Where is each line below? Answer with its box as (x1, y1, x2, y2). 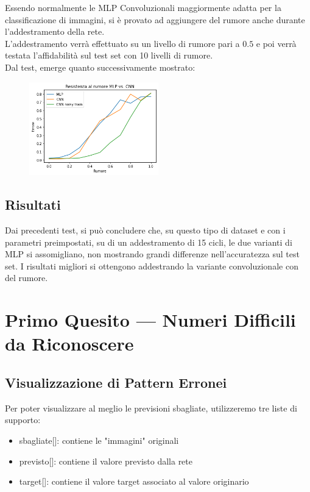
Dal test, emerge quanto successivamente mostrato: (5, 60, 196, 73)
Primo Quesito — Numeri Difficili (5, 307, 296, 332)
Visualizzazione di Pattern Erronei (5, 373, 227, 391)
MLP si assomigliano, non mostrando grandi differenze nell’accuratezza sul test (5, 248, 300, 260)
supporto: (5, 413, 41, 426)
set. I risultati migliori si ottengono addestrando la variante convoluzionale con (5, 259, 298, 272)
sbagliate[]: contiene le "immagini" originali (19, 433, 179, 446)
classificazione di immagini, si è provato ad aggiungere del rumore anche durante (5, 13, 305, 26)
